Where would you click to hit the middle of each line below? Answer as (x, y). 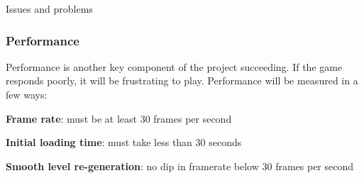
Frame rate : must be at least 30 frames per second (119, 118)
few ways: (27, 94)
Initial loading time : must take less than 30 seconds (124, 142)
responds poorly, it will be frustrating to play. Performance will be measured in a (182, 80)
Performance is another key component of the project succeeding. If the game (174, 66)
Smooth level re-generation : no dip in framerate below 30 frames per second (180, 166)
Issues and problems (49, 9)
